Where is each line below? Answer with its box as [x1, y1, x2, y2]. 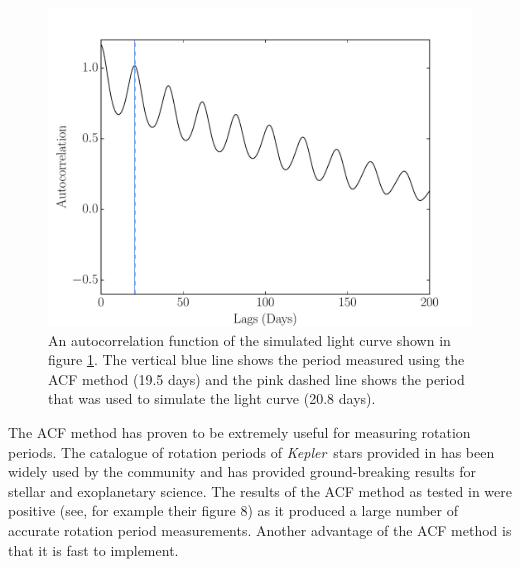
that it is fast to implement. [8, 539, 179, 560]
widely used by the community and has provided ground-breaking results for [8, 461, 476, 482]
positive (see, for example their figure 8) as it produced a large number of [8, 500, 459, 521]
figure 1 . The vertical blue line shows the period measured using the [48, 349, 465, 370]
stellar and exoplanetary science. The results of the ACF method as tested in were [8, 480, 512, 501]
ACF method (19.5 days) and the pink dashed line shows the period [48, 368, 465, 389]
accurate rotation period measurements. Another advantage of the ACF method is [8, 519, 512, 540]
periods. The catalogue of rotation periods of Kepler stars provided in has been [8, 441, 495, 462]
